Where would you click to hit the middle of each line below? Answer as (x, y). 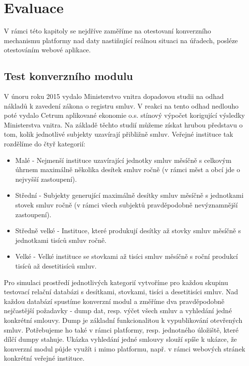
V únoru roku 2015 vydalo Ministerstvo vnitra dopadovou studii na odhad (114, 96)
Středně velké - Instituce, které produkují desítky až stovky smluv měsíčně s (128, 231)
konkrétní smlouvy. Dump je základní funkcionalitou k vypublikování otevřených (123, 320)
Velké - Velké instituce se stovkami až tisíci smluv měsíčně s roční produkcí (127, 256)
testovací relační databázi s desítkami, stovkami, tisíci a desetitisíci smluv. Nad (121, 292)
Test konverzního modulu (69, 76)
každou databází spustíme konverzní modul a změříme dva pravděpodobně (114, 301)
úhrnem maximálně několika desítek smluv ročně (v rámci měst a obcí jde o (128, 169)
